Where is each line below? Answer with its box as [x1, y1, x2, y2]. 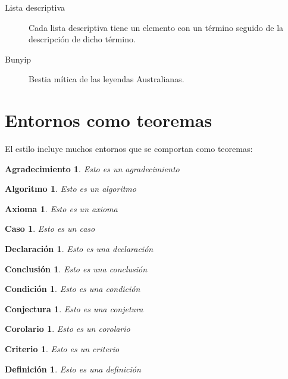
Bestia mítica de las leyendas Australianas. [29, 73, 184, 85]
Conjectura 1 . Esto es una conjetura [5, 302, 143, 315]
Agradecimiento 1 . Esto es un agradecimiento [5, 162, 180, 175]
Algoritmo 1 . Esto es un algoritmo [5, 182, 136, 195]
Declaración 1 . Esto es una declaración [5, 243, 154, 255]
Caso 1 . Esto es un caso [5, 222, 95, 235]
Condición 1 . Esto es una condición [5, 282, 140, 295]
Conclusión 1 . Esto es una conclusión [5, 262, 148, 275]
